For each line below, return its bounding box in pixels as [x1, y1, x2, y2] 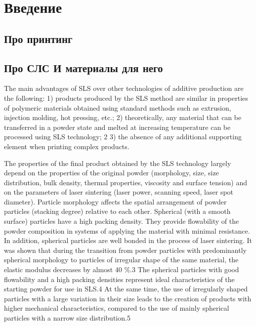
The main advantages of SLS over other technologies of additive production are [4, 83, 244, 93]
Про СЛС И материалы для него [4, 60, 163, 75]
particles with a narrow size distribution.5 [4, 313, 130, 323]
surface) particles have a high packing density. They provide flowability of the [4, 216, 239, 226]
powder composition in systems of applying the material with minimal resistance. [4, 225, 250, 236]
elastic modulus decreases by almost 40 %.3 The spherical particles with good [4, 264, 239, 275]
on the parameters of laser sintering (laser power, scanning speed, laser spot [4, 187, 234, 197]
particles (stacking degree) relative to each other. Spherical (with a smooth [4, 206, 231, 216]
